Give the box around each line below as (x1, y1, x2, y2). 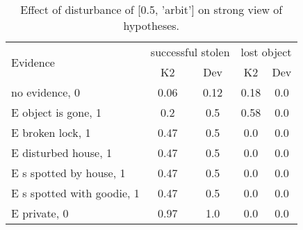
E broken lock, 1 (11, 124, 91, 140)
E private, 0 (11, 205, 69, 221)
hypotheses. (123, 17, 180, 33)
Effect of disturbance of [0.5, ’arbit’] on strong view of (20, 1, 283, 17)
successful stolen (150, 44, 230, 60)
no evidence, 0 (11, 84, 81, 100)
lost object (240, 44, 292, 60)
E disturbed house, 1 (11, 145, 112, 161)
